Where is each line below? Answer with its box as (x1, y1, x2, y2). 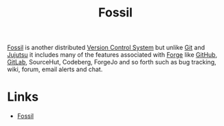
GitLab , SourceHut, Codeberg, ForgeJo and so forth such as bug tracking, (7, 58, 216, 66)
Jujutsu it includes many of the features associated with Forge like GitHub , (7, 51, 218, 59)
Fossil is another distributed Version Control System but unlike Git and (7, 43, 205, 52)
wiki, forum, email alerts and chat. (7, 65, 103, 73)
